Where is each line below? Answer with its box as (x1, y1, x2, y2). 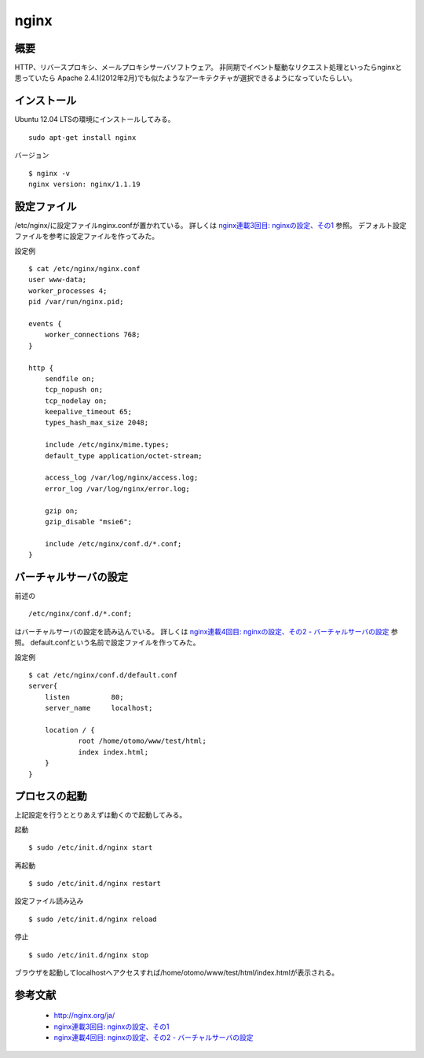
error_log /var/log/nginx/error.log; (44, 484, 190, 493)
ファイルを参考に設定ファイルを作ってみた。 (14, 232, 159, 241)
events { (28, 319, 62, 328)
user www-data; (28, 275, 87, 285)
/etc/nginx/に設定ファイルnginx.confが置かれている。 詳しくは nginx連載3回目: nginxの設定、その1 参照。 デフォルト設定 (14, 220, 407, 230)
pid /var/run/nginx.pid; (28, 297, 124, 307)
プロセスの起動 (14, 790, 87, 803)
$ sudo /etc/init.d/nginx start (28, 843, 153, 852)
